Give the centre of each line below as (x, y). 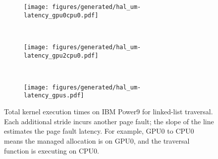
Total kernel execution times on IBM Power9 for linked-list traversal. (109, 112)
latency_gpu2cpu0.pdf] (61, 55)
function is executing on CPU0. (52, 150)
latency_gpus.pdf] (54, 96)
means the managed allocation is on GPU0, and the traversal (97, 140)
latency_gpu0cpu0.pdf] (61, 15)
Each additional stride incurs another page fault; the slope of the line (109, 121)
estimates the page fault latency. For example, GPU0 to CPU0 (99, 131)
